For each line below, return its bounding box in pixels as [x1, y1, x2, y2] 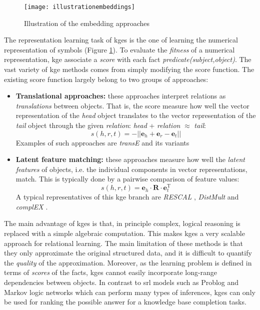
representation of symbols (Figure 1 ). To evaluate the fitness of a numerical [4, 44, 235, 54]
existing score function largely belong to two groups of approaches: [4, 73, 208, 84]
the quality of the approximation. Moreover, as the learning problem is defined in [4, 257, 252, 267]
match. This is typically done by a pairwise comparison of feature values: [15, 173, 239, 184]
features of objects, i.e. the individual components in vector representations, [15, 163, 247, 174]
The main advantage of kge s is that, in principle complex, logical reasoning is [4, 218, 240, 228]
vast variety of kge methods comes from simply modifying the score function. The [4, 64, 254, 74]
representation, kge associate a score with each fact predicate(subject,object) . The [4, 54, 251, 64]
